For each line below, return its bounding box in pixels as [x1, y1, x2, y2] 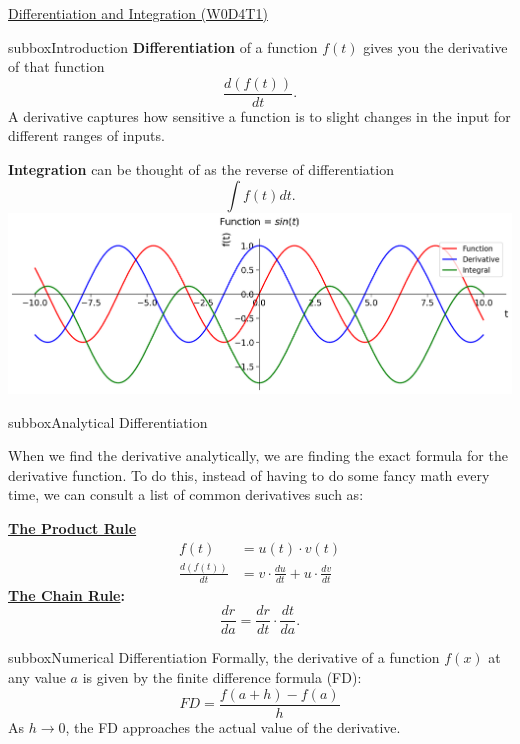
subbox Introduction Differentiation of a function [8, 36, 318, 57]
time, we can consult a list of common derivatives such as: [8, 484, 364, 505]
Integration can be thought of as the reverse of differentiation [8, 159, 394, 180]
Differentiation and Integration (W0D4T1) [8, 3, 268, 23]
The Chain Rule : [8, 584, 125, 605]
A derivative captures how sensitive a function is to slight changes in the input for [8, 105, 511, 126]
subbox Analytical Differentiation [8, 411, 208, 432]
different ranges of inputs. [8, 125, 165, 146]
